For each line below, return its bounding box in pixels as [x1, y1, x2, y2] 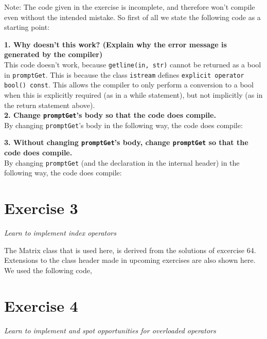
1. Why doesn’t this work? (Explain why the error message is [4, 39, 227, 49]
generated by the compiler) [4, 49, 103, 60]
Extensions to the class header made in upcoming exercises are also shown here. [4, 255, 256, 265]
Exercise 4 [4, 295, 78, 316]
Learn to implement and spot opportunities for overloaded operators [4, 325, 216, 335]
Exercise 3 [4, 198, 78, 219]
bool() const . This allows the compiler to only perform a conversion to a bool [4, 79, 254, 90]
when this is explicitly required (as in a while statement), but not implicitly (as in [4, 89, 263, 100]
